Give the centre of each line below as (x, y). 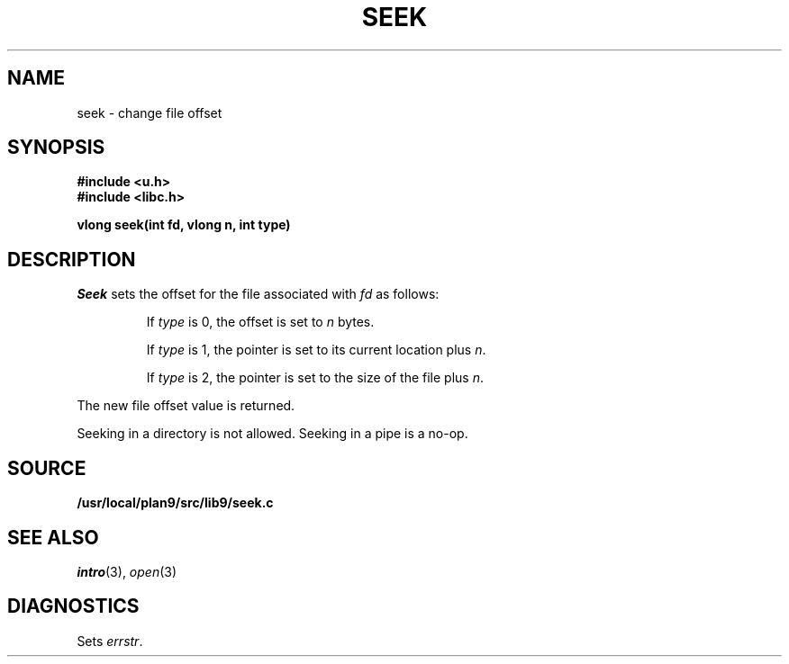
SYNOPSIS (56, 148)
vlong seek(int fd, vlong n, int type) (184, 225)
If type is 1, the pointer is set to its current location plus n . (316, 350)
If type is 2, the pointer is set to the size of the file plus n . (315, 378)
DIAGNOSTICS (73, 606)
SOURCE (47, 468)
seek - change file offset (150, 112)
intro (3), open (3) (127, 571)
